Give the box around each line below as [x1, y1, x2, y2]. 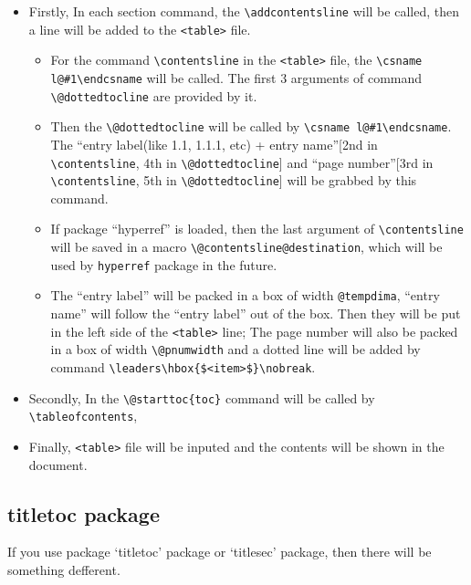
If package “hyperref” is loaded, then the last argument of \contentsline [50, 219, 464, 238]
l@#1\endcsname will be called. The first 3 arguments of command [50, 68, 423, 87]
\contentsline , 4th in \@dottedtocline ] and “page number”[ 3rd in [50, 152, 434, 172]
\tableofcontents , [28, 406, 138, 425]
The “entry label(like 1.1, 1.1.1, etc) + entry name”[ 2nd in [50, 134, 378, 153]
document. [28, 454, 88, 474]
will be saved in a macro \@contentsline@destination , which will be [50, 237, 443, 256]
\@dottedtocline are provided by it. [50, 86, 257, 105]
